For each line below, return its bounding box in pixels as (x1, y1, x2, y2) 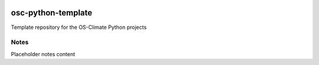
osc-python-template (11, 8, 93, 18)
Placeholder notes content (11, 50, 76, 57)
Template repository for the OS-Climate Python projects (11, 24, 147, 31)
